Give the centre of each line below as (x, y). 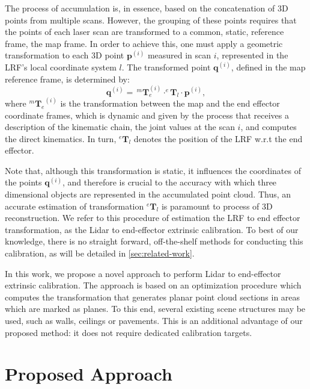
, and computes (269, 127)
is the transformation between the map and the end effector (170, 103)
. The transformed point (166, 67)
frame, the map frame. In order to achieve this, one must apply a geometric (144, 43)
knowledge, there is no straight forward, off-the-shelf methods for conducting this (154, 241)
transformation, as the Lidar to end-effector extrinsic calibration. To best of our (152, 229)
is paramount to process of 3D (217, 206)
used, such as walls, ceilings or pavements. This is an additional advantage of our (154, 320)
